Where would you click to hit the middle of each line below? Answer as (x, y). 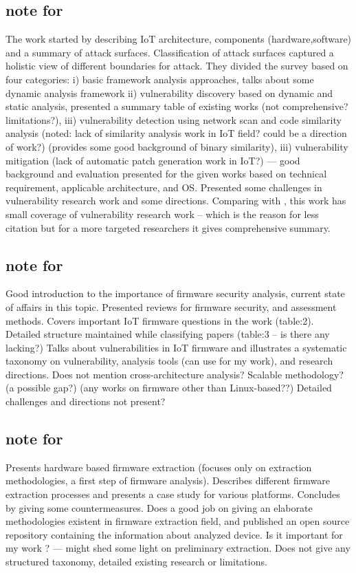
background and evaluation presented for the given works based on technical (166, 174)
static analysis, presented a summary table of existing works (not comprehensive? (177, 106)
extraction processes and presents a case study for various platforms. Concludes (173, 494)
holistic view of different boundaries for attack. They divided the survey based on (177, 66)
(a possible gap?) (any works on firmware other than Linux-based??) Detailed (169, 388)
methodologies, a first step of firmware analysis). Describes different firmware (168, 480)
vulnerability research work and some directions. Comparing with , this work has (176, 201)
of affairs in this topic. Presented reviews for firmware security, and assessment (171, 306)
